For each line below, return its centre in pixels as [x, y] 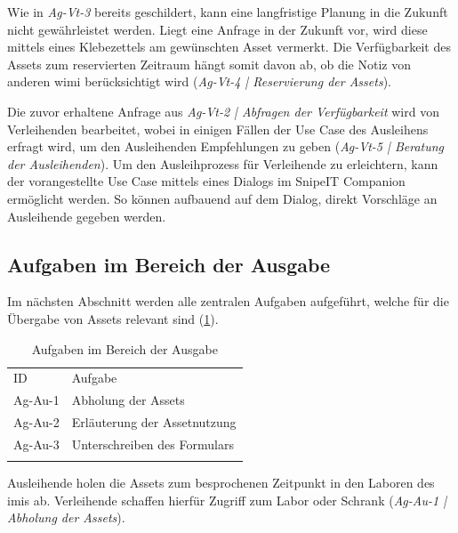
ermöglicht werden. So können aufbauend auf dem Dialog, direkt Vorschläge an [222, 198]
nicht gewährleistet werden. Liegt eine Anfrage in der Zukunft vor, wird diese [217, 29]
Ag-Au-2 [36, 422]
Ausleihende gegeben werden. [87, 216]
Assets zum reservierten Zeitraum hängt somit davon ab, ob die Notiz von [209, 64]
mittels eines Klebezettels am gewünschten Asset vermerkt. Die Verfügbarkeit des [229, 47]
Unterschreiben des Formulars [153, 444]
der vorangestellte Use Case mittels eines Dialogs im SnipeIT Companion [206, 181]
